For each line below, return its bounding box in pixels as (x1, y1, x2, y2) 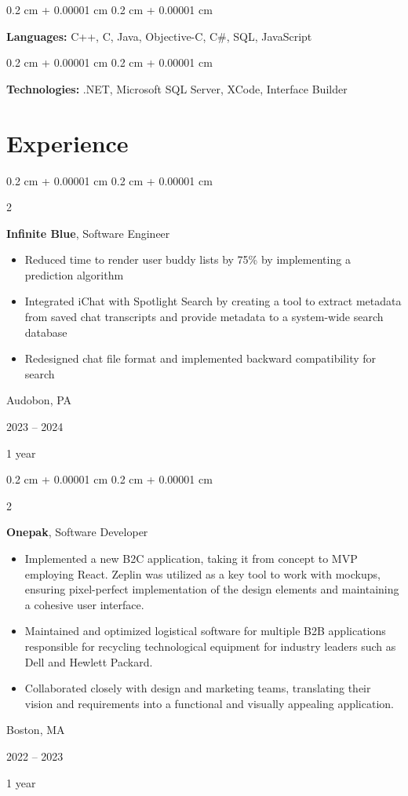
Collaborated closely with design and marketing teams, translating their (24, 680, 371, 696)
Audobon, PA (6, 392, 72, 408)
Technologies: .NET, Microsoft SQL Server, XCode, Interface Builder (6, 80, 348, 97)
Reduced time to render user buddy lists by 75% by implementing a (24, 251, 351, 268)
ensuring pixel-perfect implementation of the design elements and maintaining (24, 581, 399, 597)
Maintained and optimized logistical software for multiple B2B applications (24, 623, 386, 639)
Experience (6, 126, 129, 159)
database (24, 323, 67, 340)
